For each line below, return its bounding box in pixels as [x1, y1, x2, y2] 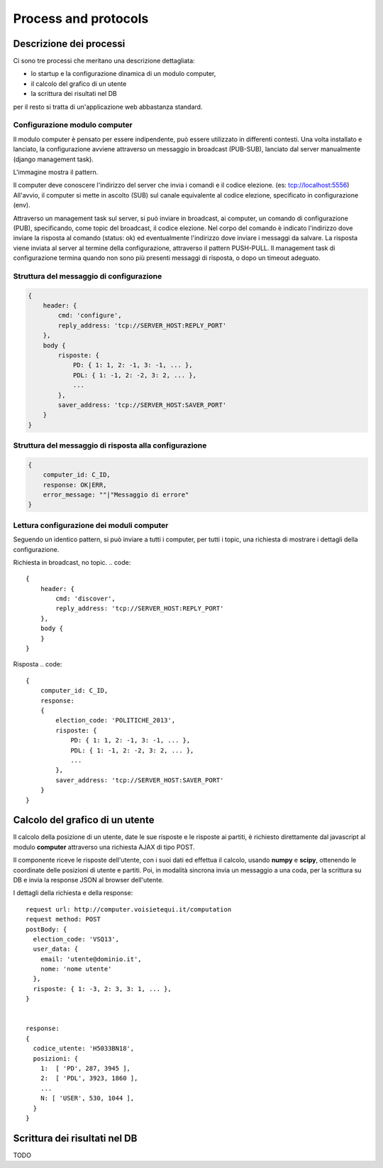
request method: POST [26, 915, 101, 924]
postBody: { [26, 925, 67, 934]
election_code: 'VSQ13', [33, 935, 120, 943]
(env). [13, 201, 31, 210]
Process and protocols [13, 11, 149, 26]
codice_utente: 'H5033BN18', [33, 1044, 135, 1053]
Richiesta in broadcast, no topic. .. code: [13, 558, 131, 566]
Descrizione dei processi [13, 38, 126, 50]
